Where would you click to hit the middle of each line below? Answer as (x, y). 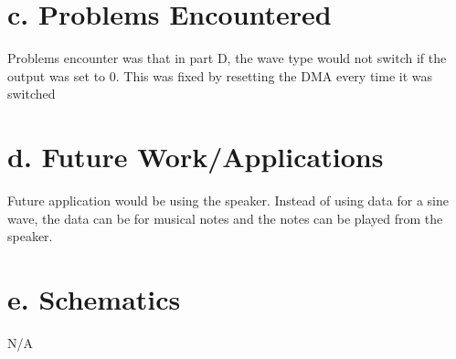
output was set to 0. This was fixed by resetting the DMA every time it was (220, 75)
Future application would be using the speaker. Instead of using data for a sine (228, 201)
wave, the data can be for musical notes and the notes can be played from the (225, 218)
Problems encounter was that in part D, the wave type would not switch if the (227, 58)
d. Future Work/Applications (196, 157)
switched (32, 94)
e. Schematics (94, 299)
